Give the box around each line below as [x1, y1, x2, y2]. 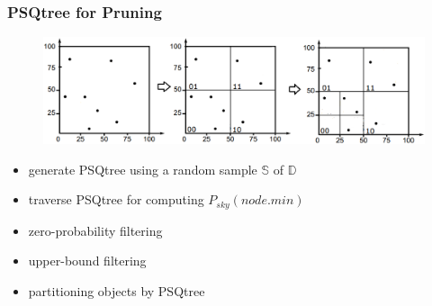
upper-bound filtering [28, 251, 147, 270]
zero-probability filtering [28, 220, 163, 239]
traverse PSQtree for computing [28, 190, 204, 209]
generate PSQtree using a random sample [28, 159, 257, 178]
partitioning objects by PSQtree [28, 281, 205, 300]
